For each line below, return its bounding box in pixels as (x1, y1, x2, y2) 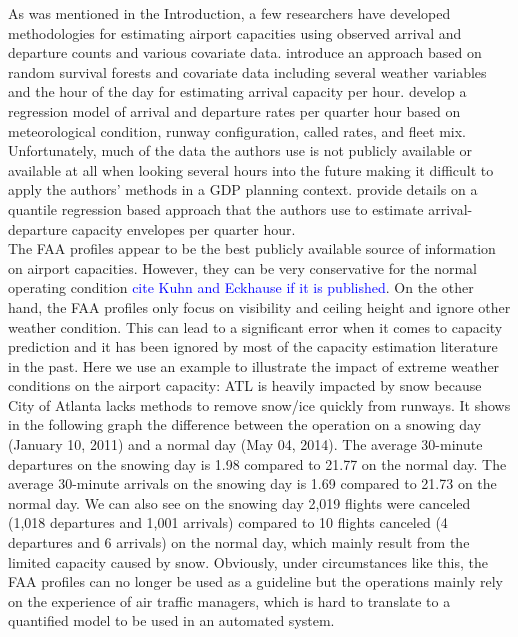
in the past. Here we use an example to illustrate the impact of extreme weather (8, 355, 500, 376)
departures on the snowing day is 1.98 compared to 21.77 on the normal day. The (8, 453, 507, 474)
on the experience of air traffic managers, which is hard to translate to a (8, 590, 451, 611)
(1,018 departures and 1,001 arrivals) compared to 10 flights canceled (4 (8, 512, 448, 533)
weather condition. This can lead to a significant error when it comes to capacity (8, 316, 503, 337)
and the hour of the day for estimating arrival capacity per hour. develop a (8, 81, 467, 102)
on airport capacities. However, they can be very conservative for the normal (8, 257, 478, 278)
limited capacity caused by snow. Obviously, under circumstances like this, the (8, 551, 489, 572)
